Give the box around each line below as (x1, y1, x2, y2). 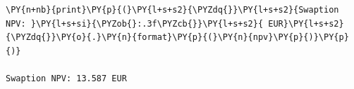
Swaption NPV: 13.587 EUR (6, 73, 127, 83)
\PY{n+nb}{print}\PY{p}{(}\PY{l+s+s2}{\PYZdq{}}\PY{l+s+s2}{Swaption (6, 5, 339, 15)
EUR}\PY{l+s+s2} (268, 18, 344, 29)
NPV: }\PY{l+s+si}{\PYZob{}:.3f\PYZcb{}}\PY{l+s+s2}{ (6, 18, 264, 29)
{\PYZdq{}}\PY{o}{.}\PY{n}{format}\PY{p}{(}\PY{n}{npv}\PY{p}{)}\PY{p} (6, 32, 349, 43)
